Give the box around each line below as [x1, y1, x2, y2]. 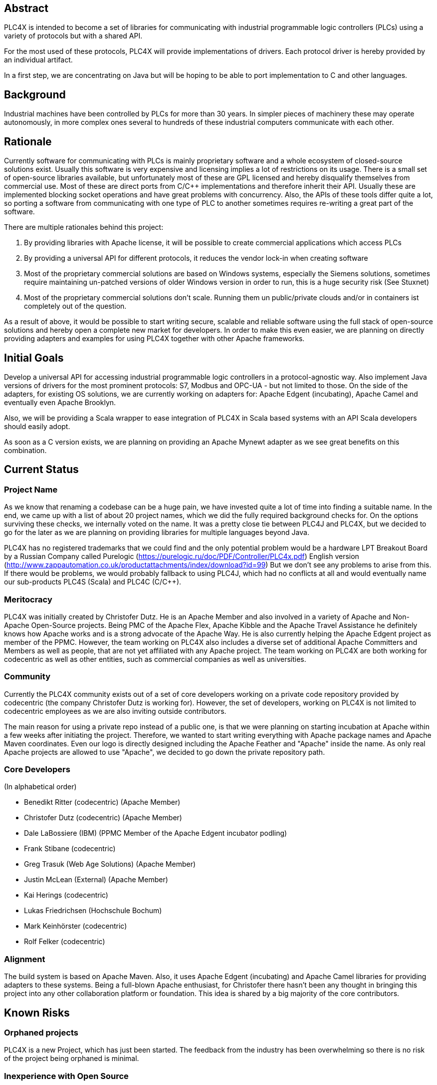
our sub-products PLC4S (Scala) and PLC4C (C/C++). [4, 577, 182, 586]
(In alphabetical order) [4, 782, 77, 791]
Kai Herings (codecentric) [24, 891, 108, 900]
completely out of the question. [24, 302, 127, 311]
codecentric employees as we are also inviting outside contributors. [4, 706, 226, 715]
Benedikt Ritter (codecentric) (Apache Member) [24, 798, 181, 807]
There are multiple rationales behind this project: [4, 223, 164, 232]
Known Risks [4, 1006, 70, 1019]
